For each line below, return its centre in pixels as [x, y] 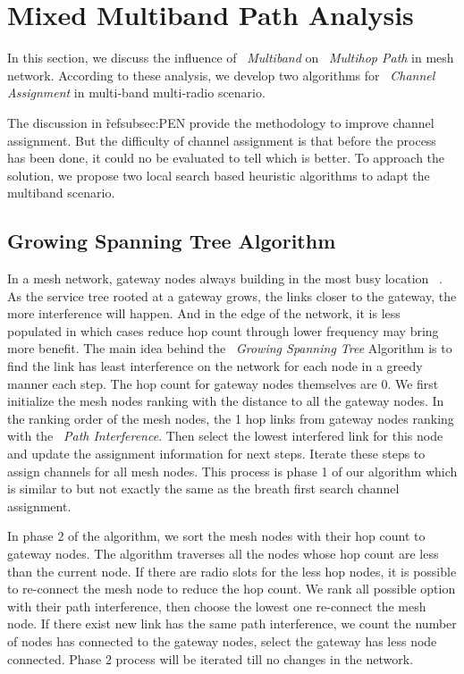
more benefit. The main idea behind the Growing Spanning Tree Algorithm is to [230, 348]
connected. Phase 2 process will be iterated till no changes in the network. [211, 658]
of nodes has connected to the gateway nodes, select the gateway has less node [222, 640]
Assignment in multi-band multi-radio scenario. [136, 93]
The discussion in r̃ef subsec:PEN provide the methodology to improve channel [221, 122]
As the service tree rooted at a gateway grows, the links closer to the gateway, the [232, 295]
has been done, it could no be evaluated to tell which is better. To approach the [226, 158]
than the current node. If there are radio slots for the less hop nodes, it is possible [232, 571]
